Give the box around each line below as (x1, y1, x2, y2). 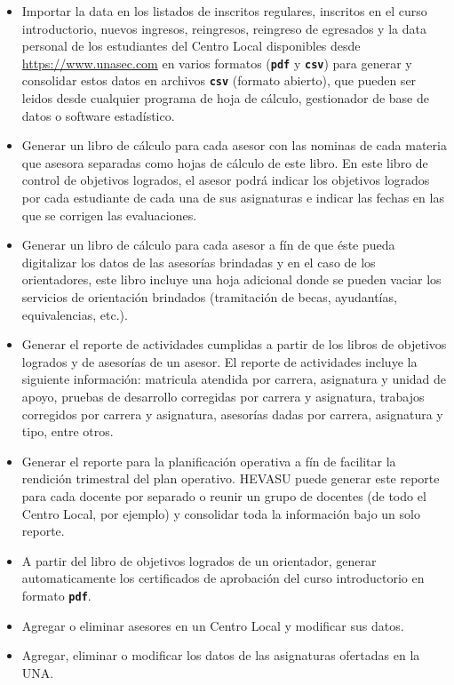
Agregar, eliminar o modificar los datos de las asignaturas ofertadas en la (21, 646, 420, 665)
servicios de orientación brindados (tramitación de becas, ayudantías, (21, 288, 397, 307)
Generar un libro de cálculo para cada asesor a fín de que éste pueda (21, 235, 395, 254)
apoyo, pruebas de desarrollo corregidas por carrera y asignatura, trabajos (21, 387, 425, 405)
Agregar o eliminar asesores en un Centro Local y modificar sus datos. (21, 616, 404, 634)
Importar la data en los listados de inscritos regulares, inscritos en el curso (21, 2, 427, 20)
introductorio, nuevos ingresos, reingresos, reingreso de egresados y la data (21, 19, 426, 37)
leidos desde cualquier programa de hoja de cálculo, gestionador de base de (21, 89, 429, 108)
